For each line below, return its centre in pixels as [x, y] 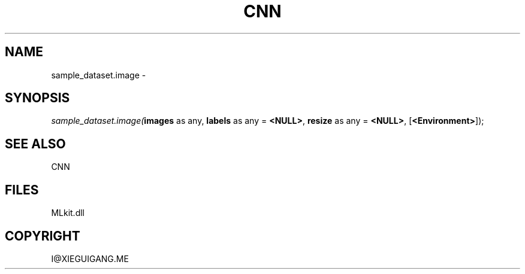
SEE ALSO [35, 144]
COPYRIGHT [43, 236]
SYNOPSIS [37, 98]
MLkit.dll [68, 213]
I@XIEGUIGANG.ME [90, 258]
